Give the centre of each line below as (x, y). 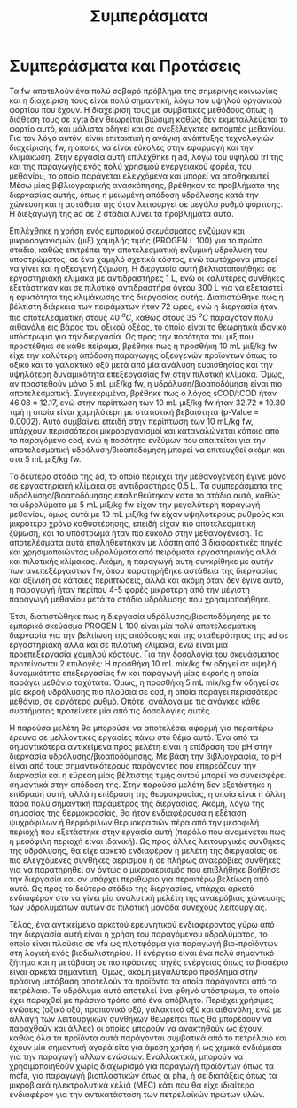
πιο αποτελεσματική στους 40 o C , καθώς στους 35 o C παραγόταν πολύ (141, 316)
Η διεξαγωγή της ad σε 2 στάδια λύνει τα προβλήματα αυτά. (122, 213)
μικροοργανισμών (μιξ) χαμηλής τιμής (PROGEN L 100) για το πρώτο (136, 240)
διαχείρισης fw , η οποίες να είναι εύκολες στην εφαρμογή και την (132, 147)
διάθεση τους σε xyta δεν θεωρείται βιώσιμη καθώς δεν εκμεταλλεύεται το (148, 119)
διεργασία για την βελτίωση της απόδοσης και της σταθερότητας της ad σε (149, 635)
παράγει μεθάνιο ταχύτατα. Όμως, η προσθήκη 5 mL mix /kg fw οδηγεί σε (145, 682)
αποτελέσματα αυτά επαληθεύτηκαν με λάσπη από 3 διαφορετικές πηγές (146, 542)
